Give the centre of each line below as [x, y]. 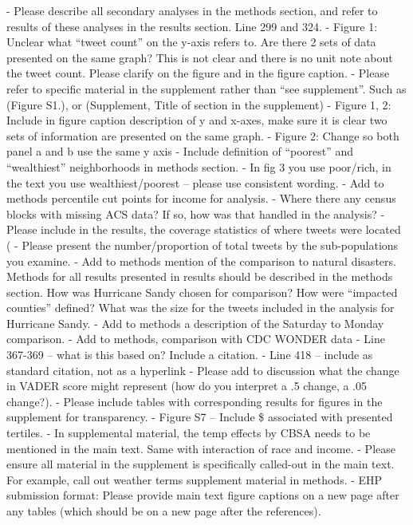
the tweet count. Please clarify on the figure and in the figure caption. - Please [198, 73]
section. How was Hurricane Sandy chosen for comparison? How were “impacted [202, 292]
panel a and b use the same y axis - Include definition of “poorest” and [180, 151]
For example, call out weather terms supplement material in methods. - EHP [195, 479]
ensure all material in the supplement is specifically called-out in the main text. [201, 464]
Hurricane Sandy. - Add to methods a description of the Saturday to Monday [195, 323]
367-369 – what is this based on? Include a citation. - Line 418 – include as [190, 355]
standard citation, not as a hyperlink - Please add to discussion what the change [203, 370]
